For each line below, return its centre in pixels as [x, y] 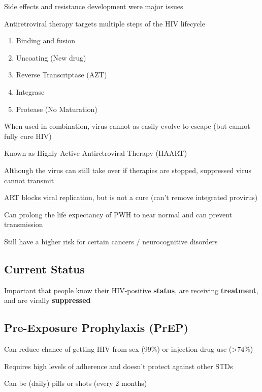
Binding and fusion [45, 40]
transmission [24, 224]
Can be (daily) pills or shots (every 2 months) [76, 383]
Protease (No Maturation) [57, 109]
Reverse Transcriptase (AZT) [61, 75]
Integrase [30, 91]
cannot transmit [29, 180]
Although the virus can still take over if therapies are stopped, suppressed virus [128, 170]
